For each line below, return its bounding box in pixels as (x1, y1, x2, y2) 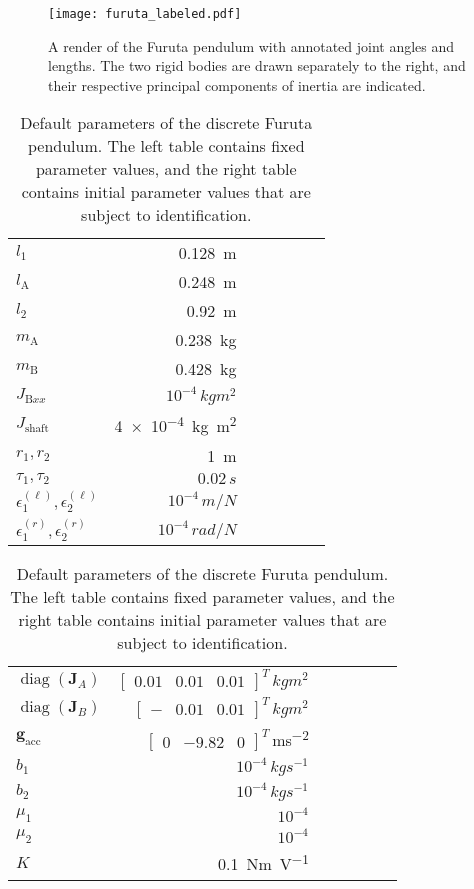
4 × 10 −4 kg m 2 (114, 411, 237, 438)
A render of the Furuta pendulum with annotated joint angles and (48, 35, 455, 56)
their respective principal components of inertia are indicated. (48, 74, 426, 95)
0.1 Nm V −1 (218, 849, 309, 876)
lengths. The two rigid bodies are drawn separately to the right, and (48, 55, 466, 76)
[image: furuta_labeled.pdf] (48, 7, 242, 21)
